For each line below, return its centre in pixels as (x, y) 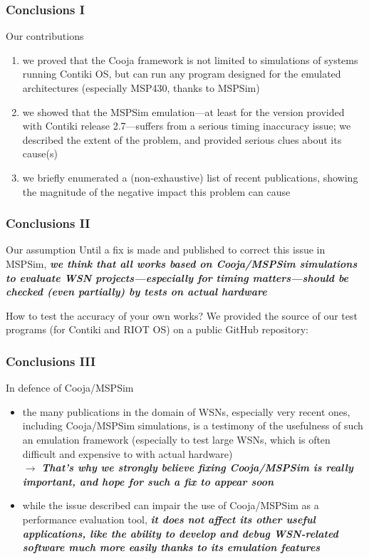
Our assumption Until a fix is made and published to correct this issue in (166, 250)
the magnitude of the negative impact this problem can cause (156, 191)
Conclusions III (51, 361)
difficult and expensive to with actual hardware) (128, 453)
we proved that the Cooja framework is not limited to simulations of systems (190, 59)
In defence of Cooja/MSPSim (70, 388)
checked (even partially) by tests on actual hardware (136, 292)
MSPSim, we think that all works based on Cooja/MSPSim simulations (182, 263)
